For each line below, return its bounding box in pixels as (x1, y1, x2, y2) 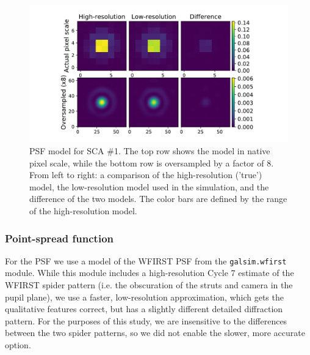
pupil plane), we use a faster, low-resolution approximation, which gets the (5, 290, 284, 303)
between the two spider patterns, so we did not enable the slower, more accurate (5, 326, 305, 339)
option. (5, 338, 31, 351)
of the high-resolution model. (29, 204, 137, 217)
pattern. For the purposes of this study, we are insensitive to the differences (5, 314, 287, 327)
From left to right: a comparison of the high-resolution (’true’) (29, 168, 262, 181)
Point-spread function (5, 230, 114, 245)
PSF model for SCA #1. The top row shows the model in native (29, 144, 270, 157)
